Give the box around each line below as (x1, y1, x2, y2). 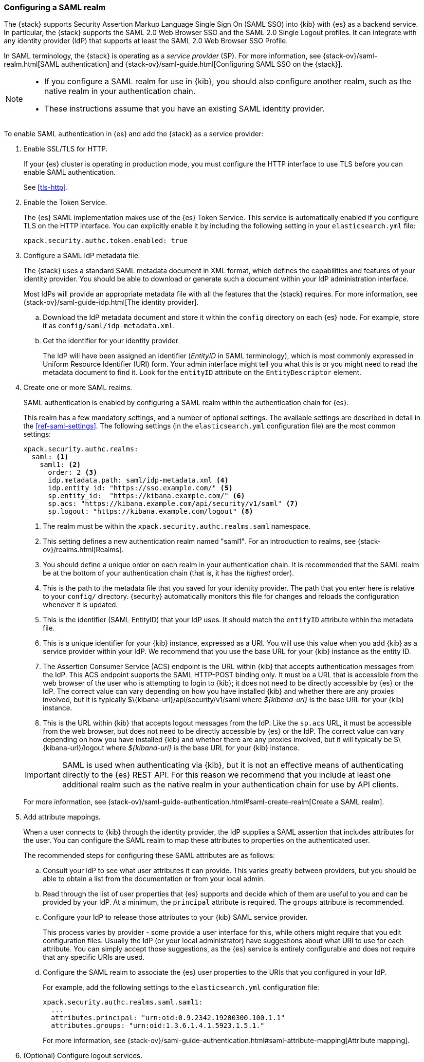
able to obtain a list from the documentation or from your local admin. (43, 875, 265, 883)
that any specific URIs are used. (43, 953, 145, 962)
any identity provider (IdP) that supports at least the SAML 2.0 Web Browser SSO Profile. (4, 37, 288, 45)
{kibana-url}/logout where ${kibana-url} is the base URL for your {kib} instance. (43, 744, 299, 752)
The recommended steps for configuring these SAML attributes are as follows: (23, 851, 275, 860)
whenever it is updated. (43, 600, 118, 609)
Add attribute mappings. (23, 813, 101, 821)
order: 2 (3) (48, 468, 97, 477)
